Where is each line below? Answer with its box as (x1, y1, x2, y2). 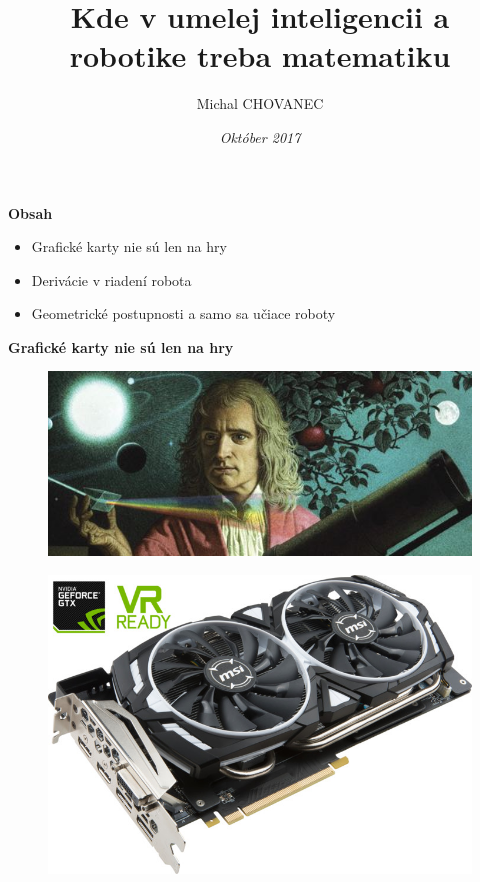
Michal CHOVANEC (196, 93, 324, 114)
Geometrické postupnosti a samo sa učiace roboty (31, 303, 336, 324)
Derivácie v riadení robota (31, 269, 192, 290)
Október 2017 (219, 126, 301, 147)
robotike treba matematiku (69, 35, 451, 76)
